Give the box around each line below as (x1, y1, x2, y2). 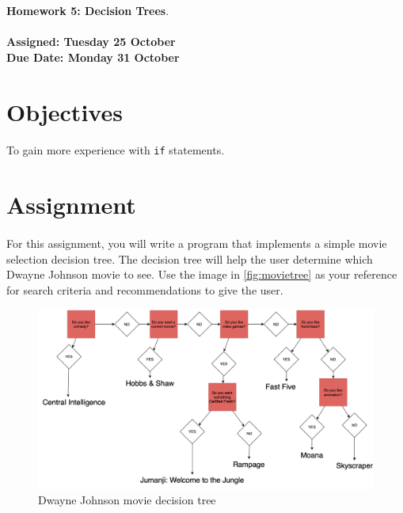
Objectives (6, 95, 123, 127)
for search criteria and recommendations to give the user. (6, 281, 283, 298)
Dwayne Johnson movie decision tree (38, 492, 216, 508)
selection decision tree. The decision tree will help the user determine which (6, 250, 373, 267)
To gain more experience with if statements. (6, 142, 225, 158)
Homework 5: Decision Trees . (6, 2, 169, 18)
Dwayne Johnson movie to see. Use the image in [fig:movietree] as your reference (6, 266, 397, 283)
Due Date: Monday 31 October (6, 48, 180, 65)
